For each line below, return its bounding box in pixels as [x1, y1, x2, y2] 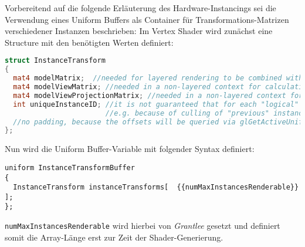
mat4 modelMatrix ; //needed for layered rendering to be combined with [13, 74, 303, 83]
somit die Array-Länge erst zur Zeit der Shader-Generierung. [5, 231, 223, 243]
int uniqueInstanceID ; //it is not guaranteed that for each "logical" [13, 100, 299, 109]
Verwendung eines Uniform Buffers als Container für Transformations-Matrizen [5, 13, 289, 25]
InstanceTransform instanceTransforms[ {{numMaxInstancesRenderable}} [13, 183, 299, 192]
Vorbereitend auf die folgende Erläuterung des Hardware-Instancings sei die [5, 2, 276, 13]
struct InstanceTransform [5, 56, 106, 65]
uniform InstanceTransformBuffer [5, 163, 135, 172]
